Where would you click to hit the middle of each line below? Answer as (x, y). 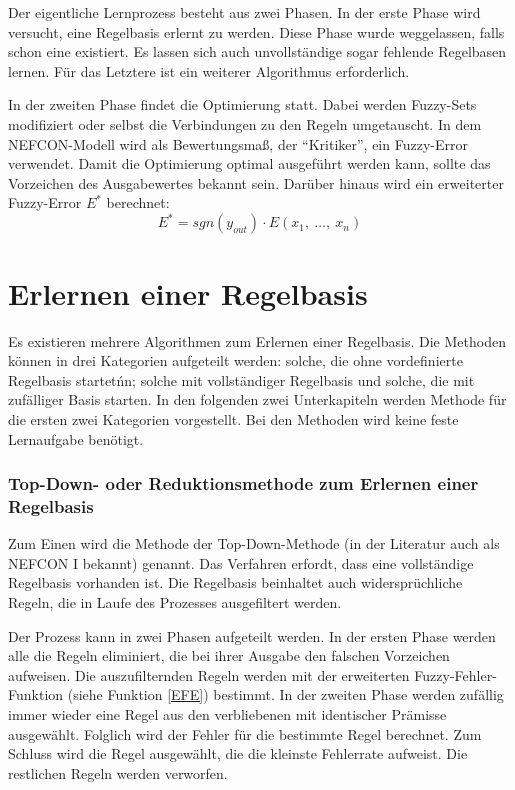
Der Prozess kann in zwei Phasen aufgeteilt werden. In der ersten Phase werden (252, 635)
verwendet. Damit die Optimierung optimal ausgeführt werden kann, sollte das (249, 163)
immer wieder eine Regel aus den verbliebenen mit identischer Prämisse (227, 714)
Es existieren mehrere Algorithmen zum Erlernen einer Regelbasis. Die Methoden (257, 340)
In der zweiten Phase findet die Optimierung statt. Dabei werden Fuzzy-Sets (242, 104)
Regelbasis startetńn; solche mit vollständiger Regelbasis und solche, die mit (241, 379)
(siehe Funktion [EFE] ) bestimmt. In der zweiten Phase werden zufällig (285, 694)
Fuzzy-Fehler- (455, 674)
